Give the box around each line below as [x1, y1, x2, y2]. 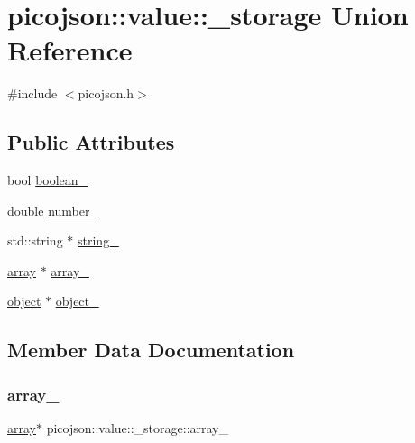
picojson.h [78, 84, 134, 103]
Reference [7, 32, 133, 69]
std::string [7, 231, 63, 250]
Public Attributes [7, 128, 175, 156]
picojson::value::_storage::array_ [46, 419, 229, 438]
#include [7, 84, 58, 103]
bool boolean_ [7, 171, 88, 189]
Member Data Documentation [7, 336, 295, 364]
